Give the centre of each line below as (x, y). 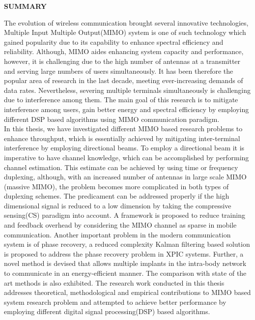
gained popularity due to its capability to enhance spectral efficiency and (114, 42)
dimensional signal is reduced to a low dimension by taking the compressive (118, 205)
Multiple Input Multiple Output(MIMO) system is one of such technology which (125, 32)
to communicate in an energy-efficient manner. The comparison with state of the (125, 273)
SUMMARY (25, 6)
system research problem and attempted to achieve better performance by (115, 302)
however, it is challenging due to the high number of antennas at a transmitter (122, 61)
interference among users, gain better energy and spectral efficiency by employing (127, 109)
